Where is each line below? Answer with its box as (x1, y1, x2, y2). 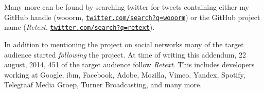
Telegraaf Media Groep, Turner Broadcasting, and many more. (4, 79, 202, 90)
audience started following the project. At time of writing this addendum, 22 (4, 49, 247, 60)
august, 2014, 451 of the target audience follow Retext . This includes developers (4, 59, 255, 70)
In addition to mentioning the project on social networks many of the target (4, 39, 244, 49)
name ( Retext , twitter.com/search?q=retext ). (4, 22, 155, 32)
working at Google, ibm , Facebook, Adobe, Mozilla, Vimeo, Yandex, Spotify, (4, 69, 245, 80)
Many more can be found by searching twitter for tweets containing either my (4, 2, 249, 12)
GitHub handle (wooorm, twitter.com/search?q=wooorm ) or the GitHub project (4, 11, 260, 22)
